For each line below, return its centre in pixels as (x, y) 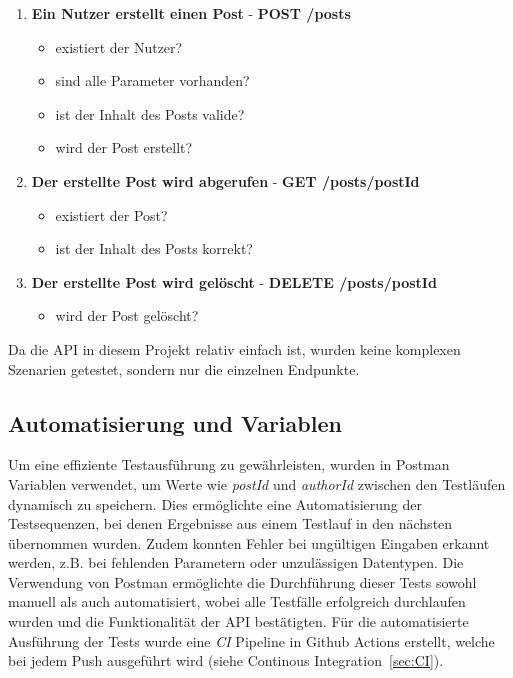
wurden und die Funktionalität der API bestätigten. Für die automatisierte (238, 621)
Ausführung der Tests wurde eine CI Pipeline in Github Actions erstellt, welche (251, 640)
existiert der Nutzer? (119, 46)
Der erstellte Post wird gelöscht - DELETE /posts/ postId (234, 281)
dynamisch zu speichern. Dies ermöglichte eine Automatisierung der (215, 503)
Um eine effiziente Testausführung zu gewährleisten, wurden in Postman (229, 464)
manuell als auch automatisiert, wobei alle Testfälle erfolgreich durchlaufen (237, 601)
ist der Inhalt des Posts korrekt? (154, 248)
